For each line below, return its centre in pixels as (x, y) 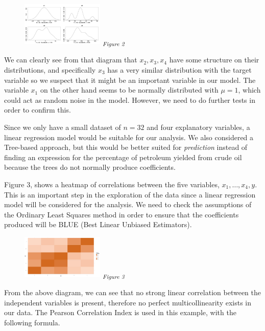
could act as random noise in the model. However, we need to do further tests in (130, 100)
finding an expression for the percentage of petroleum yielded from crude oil (123, 157)
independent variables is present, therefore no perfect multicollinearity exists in (128, 302)
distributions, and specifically (50, 69)
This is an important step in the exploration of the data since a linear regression (130, 194)
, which (249, 90)
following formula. (32, 323)
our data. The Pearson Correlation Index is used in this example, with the (120, 312)
